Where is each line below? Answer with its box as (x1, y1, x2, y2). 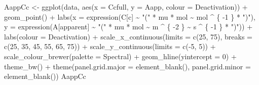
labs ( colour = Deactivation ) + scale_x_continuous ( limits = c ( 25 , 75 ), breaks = (4, 31, 252, 41)
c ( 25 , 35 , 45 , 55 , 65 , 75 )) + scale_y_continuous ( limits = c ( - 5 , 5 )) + (4, 41, 216, 52)
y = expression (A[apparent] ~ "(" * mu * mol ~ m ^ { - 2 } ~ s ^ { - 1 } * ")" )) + (4, 21, 253, 32)
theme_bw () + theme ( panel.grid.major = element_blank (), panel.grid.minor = (4, 61, 251, 71)
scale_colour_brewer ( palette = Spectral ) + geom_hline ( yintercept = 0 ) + (4, 51, 237, 61)
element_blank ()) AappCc (4, 71, 86, 81)
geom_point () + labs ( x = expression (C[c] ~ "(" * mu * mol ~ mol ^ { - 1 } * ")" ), (4, 11, 255, 22)
